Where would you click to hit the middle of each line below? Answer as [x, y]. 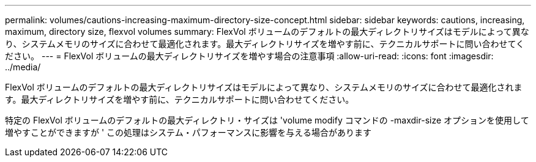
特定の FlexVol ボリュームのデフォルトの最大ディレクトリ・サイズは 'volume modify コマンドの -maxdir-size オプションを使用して [267, 120]
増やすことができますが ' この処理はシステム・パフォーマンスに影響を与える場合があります [188, 132]
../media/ [23, 67]
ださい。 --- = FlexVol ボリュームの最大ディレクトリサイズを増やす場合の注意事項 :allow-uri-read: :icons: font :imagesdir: [249, 56]
